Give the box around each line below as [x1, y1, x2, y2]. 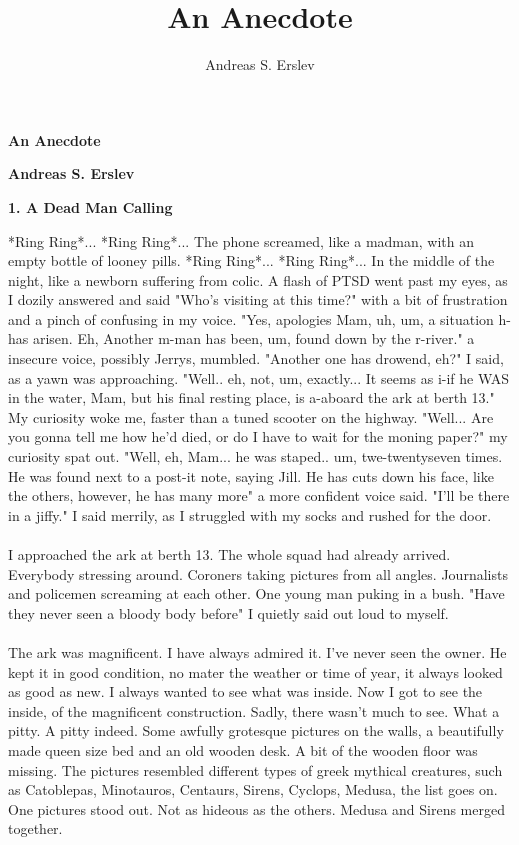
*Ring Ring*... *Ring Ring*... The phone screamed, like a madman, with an [8, 230, 475, 251]
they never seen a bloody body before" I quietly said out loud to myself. [8, 602, 449, 623]
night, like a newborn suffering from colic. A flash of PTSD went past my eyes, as [8, 269, 508, 290]
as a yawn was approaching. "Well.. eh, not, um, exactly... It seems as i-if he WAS [8, 367, 510, 388]
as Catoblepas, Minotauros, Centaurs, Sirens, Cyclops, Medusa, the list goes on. [8, 779, 498, 800]
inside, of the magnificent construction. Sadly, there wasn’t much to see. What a [8, 700, 500, 721]
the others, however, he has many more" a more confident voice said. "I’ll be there [8, 485, 510, 506]
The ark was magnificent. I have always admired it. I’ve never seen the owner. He [8, 641, 507, 662]
